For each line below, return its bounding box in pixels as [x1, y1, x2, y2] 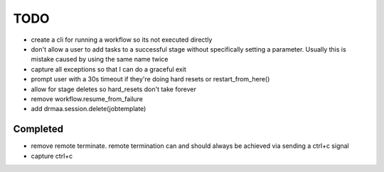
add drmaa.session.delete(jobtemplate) [31, 105, 146, 113]
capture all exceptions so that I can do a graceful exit [31, 64, 186, 74]
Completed [13, 123, 64, 135]
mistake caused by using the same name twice [31, 55, 169, 64]
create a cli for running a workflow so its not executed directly [31, 35, 213, 44]
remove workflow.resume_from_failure [31, 94, 144, 103]
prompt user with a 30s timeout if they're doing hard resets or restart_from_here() [31, 75, 270, 84]
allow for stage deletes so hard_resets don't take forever [31, 85, 197, 93]
